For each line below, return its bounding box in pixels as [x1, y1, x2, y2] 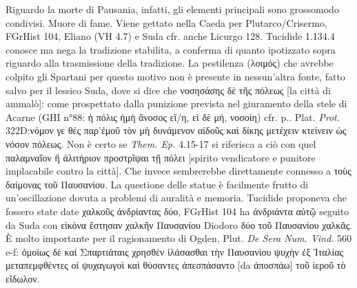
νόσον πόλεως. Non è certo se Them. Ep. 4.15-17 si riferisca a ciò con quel [6, 136, 316, 151]
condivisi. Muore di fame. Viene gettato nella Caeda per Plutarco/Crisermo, [6, 15, 327, 30]
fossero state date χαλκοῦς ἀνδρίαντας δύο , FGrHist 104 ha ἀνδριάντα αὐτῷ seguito [6, 203, 349, 218]
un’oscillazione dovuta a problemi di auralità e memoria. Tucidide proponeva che [6, 190, 347, 205]
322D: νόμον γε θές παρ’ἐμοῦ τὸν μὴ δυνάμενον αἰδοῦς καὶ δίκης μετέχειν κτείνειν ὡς [6, 123, 347, 137]
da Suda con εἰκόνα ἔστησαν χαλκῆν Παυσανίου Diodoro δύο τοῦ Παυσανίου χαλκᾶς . [6, 217, 353, 232]
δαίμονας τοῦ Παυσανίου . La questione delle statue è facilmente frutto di [6, 177, 309, 191]
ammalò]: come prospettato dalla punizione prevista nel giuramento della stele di [6, 96, 347, 111]
